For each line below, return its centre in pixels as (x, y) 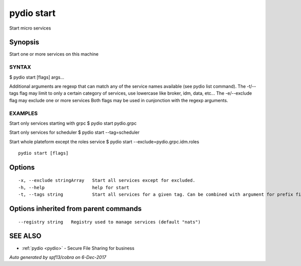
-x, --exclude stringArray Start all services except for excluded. (107, 181)
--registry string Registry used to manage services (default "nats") (109, 222)
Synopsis (24, 42)
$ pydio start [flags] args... (37, 77)
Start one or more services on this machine (54, 54)
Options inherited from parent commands (76, 209)
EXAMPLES (23, 113)
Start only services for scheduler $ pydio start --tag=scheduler (74, 132)
